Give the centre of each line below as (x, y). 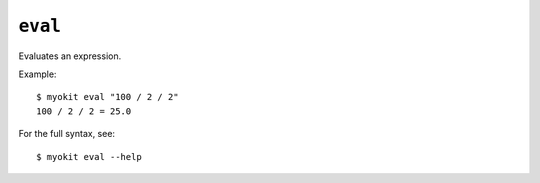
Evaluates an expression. (70, 56)
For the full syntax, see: (66, 134)
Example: (37, 74)
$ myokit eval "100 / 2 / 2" (107, 97)
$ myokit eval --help (89, 156)
